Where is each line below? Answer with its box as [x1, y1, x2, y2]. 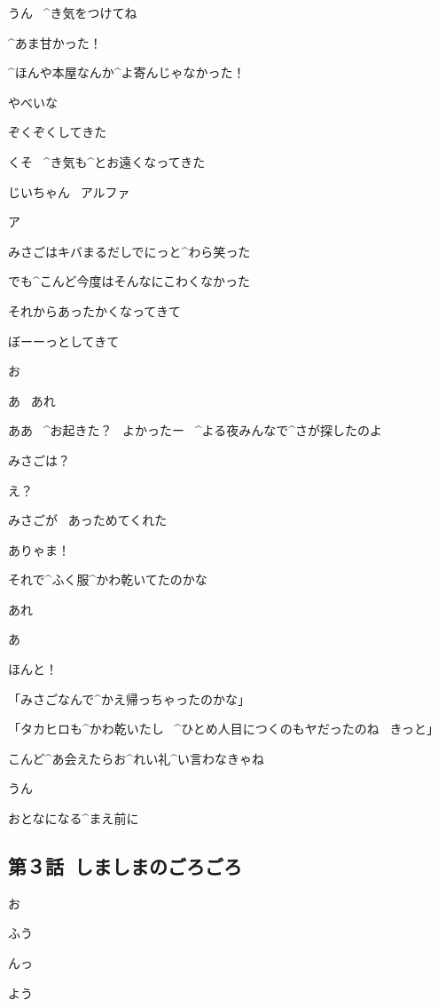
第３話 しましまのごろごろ [8, 852, 243, 880]
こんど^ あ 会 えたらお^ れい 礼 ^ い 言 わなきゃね [8, 749, 264, 767]
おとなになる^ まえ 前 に [8, 809, 139, 828]
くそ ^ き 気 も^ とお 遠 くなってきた [8, 152, 206, 170]
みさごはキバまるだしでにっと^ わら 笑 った [8, 242, 251, 260]
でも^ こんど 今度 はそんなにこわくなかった [8, 272, 251, 290]
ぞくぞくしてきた [8, 123, 107, 141]
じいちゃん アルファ [8, 182, 130, 201]
